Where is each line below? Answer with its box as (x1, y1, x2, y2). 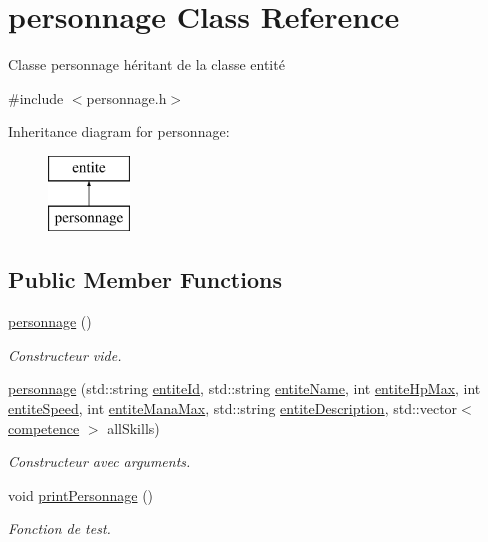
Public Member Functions (8, 264, 282, 295)
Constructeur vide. (8, 344, 122, 365)
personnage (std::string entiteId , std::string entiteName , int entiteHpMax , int (8, 378, 481, 399)
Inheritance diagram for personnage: (8, 121, 230, 142)
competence (8, 417, 80, 438)
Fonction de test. (8, 518, 111, 539)
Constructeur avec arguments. (8, 451, 191, 472)
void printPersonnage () (8, 484, 154, 505)
